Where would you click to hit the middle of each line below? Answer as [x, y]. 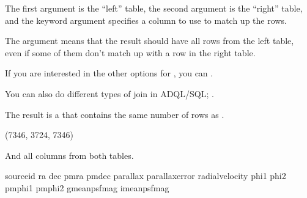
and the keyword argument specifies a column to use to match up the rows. [146, 20]
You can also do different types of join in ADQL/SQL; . [109, 93]
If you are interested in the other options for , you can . [109, 73]
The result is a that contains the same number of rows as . [115, 114]
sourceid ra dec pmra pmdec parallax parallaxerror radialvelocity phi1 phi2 [146, 176]
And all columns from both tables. [69, 155]
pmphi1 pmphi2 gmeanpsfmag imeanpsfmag [87, 187]
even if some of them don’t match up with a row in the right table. [130, 52]
